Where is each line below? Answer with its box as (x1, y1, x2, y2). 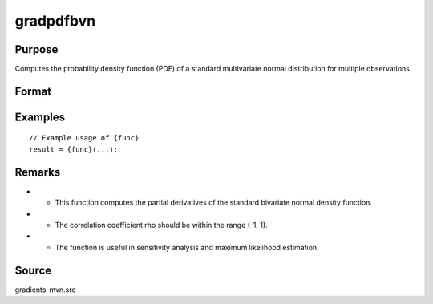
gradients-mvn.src (14, 285, 76, 294)
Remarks (14, 165, 61, 179)
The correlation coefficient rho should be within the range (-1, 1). (55, 220, 268, 229)
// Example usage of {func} (29, 133, 140, 143)
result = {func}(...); (29, 144, 119, 154)
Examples (14, 110, 66, 124)
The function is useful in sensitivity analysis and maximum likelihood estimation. (55, 242, 320, 252)
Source (14, 263, 52, 277)
